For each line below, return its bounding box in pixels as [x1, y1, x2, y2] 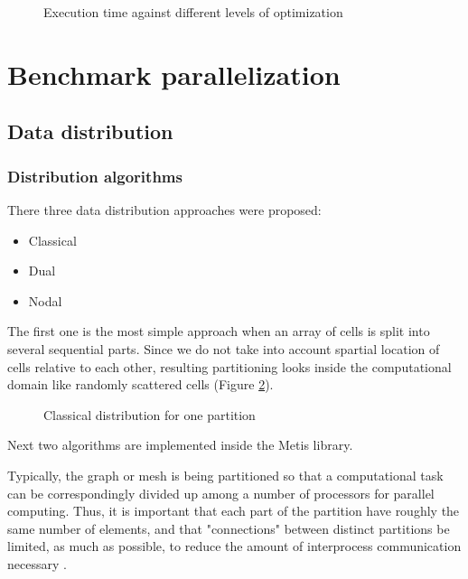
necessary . [7, 554, 67, 573]
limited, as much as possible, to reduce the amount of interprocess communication [7, 537, 462, 556]
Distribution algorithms [7, 164, 183, 187]
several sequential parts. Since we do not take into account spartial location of [7, 339, 440, 358]
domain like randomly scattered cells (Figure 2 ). [7, 375, 274, 394]
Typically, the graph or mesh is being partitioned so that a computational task [7, 465, 444, 484]
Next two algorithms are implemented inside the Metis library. [7, 435, 353, 454]
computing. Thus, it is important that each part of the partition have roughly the [7, 501, 460, 520]
